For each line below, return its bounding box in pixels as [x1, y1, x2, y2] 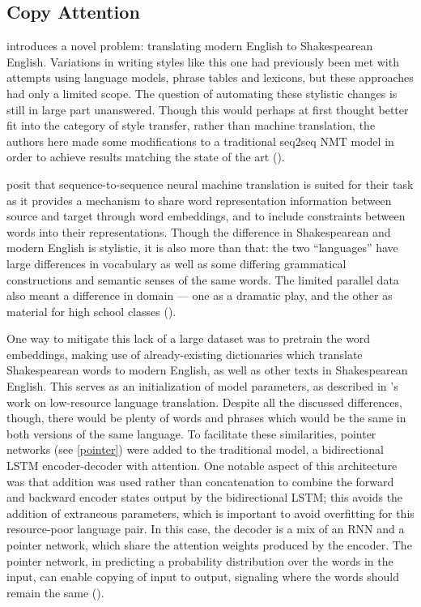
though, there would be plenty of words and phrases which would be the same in [6, 409, 406, 426]
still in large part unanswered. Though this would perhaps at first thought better [6, 100, 409, 118]
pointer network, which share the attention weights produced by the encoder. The [6, 536, 412, 554]
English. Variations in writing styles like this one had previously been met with [6, 53, 399, 70]
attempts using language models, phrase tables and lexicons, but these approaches [6, 69, 414, 86]
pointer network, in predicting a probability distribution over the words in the [6, 552, 393, 569]
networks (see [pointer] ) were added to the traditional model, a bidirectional [6, 441, 384, 458]
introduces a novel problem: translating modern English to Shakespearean [6, 37, 373, 54]
